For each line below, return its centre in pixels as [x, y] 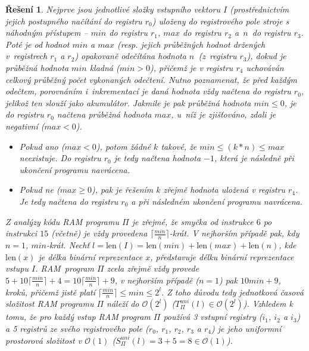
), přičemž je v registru [191, 67]
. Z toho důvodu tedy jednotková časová [232, 292]
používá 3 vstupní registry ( [213, 317]
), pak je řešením [123, 190]
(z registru [218, 56]
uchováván [265, 67]
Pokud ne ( [40, 190]
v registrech [26, 56]
